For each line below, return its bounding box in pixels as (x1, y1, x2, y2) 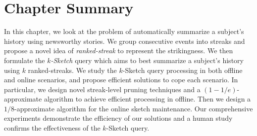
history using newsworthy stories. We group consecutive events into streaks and (4, 35, 245, 46)
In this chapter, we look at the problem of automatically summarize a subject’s (4, 26, 244, 36)
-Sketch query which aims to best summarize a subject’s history (51, 55, 244, 65)
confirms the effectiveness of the (4, 123, 101, 133)
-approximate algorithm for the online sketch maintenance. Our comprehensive (14, 103, 253, 113)
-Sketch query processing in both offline (122, 65, 243, 75)
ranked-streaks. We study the (28, 65, 117, 75)
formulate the (4, 55, 45, 65)
